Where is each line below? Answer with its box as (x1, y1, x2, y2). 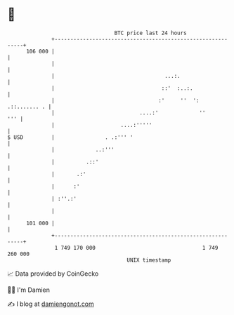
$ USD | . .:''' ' (7, 133, 134, 141)
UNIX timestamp (126, 256, 171, 264)
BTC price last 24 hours (114, 29, 188, 36)
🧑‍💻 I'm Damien (7, 286, 51, 294)
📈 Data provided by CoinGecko (7, 269, 99, 278)
